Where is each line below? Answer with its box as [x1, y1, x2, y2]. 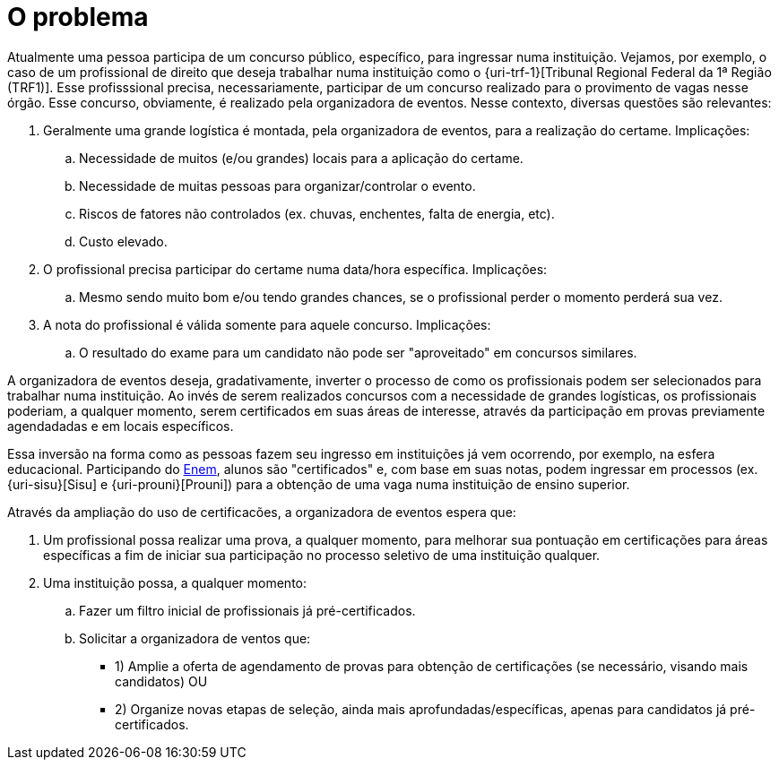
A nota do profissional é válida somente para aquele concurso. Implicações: [43, 316, 491, 332]
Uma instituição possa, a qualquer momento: [43, 574, 307, 590]
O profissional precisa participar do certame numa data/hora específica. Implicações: [43, 261, 548, 277]
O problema [7, 2, 149, 32]
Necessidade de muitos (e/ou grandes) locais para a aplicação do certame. [79, 150, 524, 166]
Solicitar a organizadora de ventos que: [79, 630, 311, 646]
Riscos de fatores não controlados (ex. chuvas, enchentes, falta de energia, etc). [79, 205, 555, 221]
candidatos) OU [115, 673, 208, 689]
